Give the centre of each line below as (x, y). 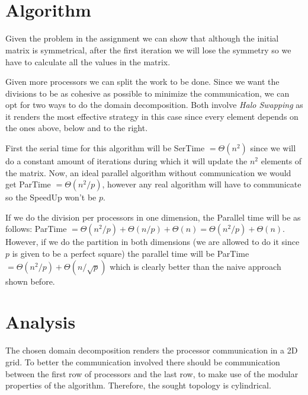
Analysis (41, 322)
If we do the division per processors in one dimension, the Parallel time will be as (153, 217)
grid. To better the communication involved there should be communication (143, 361)
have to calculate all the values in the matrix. (88, 61)
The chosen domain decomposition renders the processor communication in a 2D (152, 350)
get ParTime (28, 184)
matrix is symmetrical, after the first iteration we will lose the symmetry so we (148, 50)
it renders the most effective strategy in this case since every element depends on (152, 116)
